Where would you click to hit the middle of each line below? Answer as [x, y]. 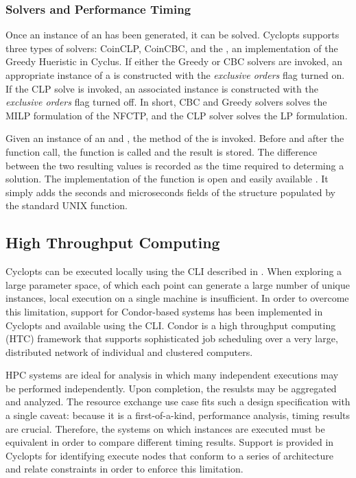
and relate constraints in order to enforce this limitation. [124, 469]
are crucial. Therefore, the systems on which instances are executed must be [165, 428]
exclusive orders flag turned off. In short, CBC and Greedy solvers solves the [166, 102]
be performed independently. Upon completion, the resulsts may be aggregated [171, 388]
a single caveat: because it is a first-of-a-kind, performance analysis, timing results [178, 415]
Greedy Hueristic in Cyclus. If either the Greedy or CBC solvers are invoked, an [174, 61]
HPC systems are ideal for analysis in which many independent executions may [172, 375]
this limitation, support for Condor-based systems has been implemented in [164, 311]
